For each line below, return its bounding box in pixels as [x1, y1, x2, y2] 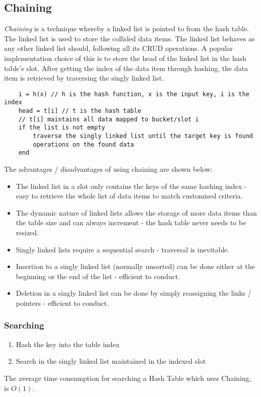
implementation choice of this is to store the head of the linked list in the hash [4, 52, 247, 63]
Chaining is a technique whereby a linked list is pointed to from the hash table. [4, 23, 249, 34]
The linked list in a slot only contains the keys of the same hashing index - [16, 180, 247, 191]
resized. [16, 227, 39, 237]
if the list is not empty [18, 124, 105, 131]
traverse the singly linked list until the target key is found [33, 133, 253, 140]
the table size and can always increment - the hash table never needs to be [16, 217, 246, 228]
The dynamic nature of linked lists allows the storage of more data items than [16, 207, 257, 218]
